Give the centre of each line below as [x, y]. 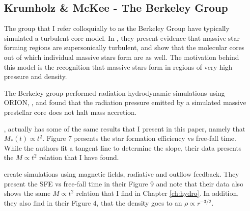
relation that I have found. [79, 157]
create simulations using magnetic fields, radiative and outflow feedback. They [122, 173]
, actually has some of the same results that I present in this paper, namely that [125, 128]
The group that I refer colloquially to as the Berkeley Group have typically [117, 28]
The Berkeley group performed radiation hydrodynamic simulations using [114, 92]
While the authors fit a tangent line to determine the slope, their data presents [123, 147]
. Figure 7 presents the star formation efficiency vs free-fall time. [139, 138]
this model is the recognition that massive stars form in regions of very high [118, 66]
